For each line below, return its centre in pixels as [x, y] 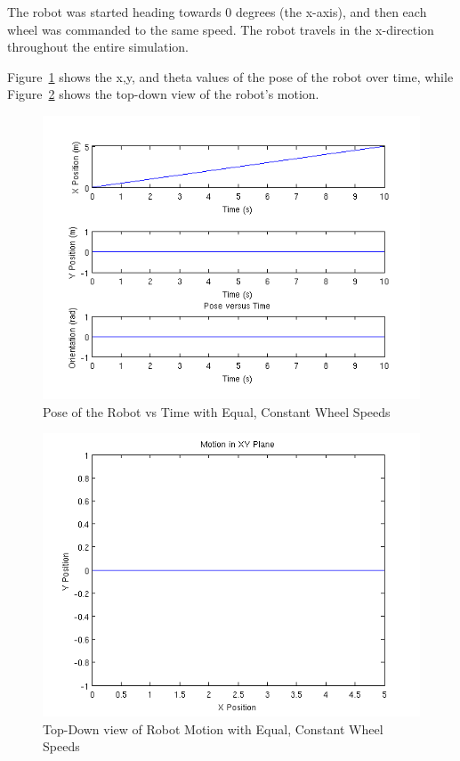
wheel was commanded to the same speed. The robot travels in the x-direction [221, 29]
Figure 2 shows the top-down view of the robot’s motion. [163, 94]
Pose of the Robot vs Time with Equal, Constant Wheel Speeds [217, 411]
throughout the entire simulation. [98, 47]
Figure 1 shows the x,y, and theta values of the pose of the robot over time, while [230, 76]
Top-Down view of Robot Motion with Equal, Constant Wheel [213, 728]
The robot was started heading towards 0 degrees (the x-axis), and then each [217, 12]
